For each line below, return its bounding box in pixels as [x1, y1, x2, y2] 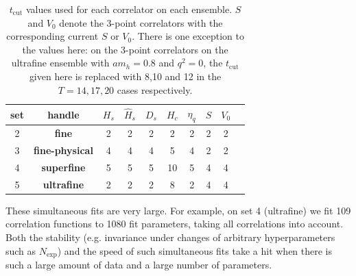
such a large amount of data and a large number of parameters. [5, 258, 272, 272]
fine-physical [34, 143, 93, 158]
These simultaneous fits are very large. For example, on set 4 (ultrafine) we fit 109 [5, 203, 351, 217]
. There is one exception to [132, 29, 244, 43]
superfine [41, 160, 86, 174]
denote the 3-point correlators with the [59, 15, 223, 29]
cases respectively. [117, 82, 193, 97]
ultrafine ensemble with [11, 55, 110, 70]
